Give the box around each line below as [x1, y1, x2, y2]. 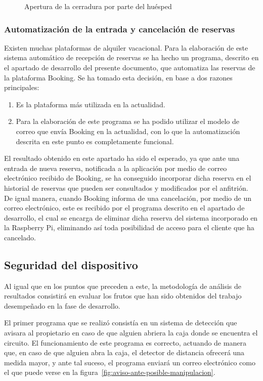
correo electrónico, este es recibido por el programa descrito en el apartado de [4, 202, 245, 213]
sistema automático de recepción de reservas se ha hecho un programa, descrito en [4, 52, 259, 63]
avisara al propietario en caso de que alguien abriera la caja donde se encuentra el [4, 327, 258, 338]
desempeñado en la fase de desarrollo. [4, 300, 120, 311]
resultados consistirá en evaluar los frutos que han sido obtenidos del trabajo [4, 290, 242, 301]
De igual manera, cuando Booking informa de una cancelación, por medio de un [4, 192, 251, 203]
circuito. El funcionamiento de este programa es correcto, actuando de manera [4, 337, 246, 348]
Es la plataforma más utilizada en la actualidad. [16, 99, 165, 109]
